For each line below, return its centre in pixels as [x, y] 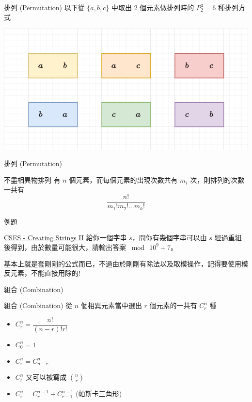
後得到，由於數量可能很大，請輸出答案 [65, 247]
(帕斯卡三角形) [99, 394]
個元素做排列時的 [167, 7]
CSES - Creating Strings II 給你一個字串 [65, 238]
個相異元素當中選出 [111, 305]
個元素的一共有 [173, 305]
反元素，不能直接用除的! [42, 273]
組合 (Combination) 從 [38, 305]
